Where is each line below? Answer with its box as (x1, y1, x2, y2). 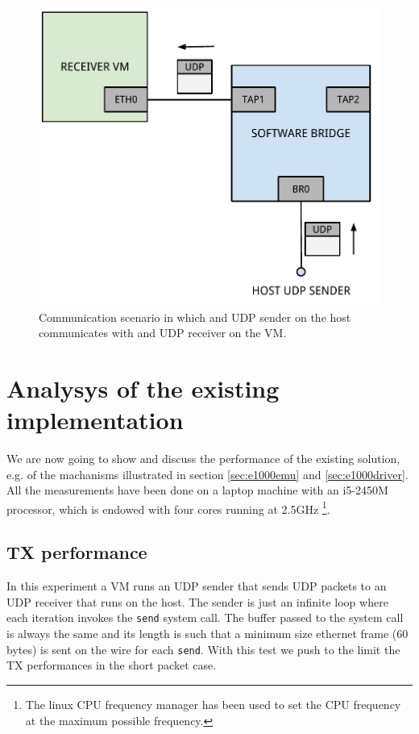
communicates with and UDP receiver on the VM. (39, 324, 287, 341)
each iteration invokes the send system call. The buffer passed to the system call (6, 609, 404, 626)
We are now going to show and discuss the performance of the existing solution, (6, 450, 400, 467)
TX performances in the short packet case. (6, 657, 217, 674)
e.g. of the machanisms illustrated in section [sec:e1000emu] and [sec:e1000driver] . (6, 465, 409, 482)
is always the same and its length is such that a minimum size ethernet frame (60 (6, 625, 409, 642)
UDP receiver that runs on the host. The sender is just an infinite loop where (6, 593, 388, 610)
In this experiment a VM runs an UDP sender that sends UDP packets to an (6, 578, 387, 594)
